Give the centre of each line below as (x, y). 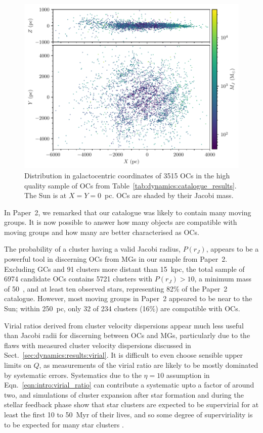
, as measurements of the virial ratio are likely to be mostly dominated (149, 365)
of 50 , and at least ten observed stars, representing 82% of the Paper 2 (116, 288)
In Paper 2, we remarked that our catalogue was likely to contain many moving (128, 212)
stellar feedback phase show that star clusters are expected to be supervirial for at (131, 404)
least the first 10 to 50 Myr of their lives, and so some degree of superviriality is (128, 414)
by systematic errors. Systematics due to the (73, 375)
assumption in (188, 375)
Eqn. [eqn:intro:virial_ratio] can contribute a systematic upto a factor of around (129, 385)
